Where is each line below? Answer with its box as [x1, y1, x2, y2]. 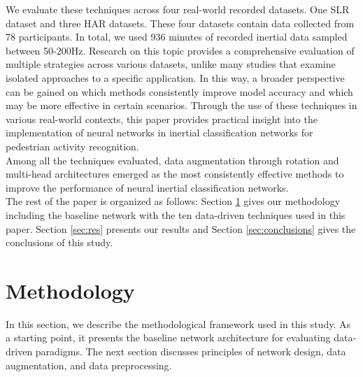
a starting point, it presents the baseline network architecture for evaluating [6, 330, 331, 345]
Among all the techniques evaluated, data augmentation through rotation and [6, 152, 339, 167]
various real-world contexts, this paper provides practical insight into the [6, 111, 318, 126]
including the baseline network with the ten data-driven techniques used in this [6, 207, 346, 222]
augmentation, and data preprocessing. [6, 357, 172, 372]
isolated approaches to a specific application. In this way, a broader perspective [6, 70, 345, 85]
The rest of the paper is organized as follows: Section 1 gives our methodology [6, 194, 341, 208]
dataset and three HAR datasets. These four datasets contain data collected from [6, 15, 355, 30]
